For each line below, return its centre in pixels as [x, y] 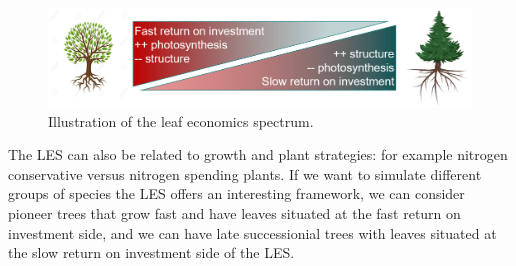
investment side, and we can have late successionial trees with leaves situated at [252, 232]
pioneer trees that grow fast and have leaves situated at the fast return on [234, 212]
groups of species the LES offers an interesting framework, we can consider [236, 193]
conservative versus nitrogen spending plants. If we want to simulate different [245, 173]
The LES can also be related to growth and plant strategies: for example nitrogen [258, 154]
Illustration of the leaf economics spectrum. [181, 120]
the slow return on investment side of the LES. [151, 252]
